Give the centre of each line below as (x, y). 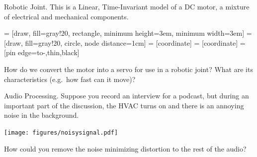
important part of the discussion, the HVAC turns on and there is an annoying (124, 105)
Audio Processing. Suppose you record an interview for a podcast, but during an (127, 96)
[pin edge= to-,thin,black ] (42, 52)
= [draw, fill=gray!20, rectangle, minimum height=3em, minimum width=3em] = (128, 33)
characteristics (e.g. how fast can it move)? (70, 79)
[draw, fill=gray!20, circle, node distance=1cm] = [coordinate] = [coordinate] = (125, 42)
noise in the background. (42, 115)
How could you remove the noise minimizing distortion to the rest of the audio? (125, 148)
